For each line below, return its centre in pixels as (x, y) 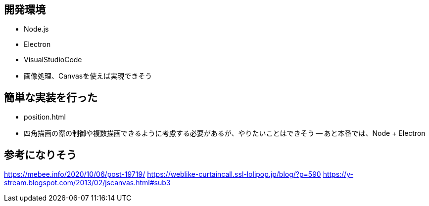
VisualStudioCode (53, 60)
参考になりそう (40, 155)
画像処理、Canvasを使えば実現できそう (88, 76)
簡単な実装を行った (51, 97)
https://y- (338, 174)
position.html (45, 117)
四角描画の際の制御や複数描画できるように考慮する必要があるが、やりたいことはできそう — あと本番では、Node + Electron (225, 133)
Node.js (36, 29)
